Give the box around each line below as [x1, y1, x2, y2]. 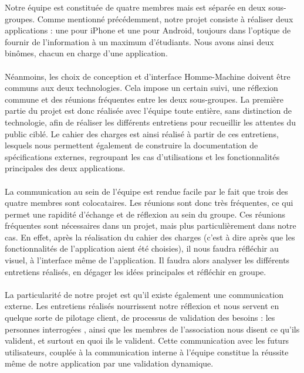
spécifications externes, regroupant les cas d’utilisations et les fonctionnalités [5, 150, 280, 162]
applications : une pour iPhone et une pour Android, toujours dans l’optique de [5, 24, 291, 36]
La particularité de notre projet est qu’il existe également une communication [5, 288, 283, 300]
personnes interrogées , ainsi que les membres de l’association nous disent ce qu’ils [5, 323, 300, 335]
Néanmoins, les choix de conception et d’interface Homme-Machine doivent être [5, 70, 291, 82]
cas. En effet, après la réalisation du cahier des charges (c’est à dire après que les [5, 230, 295, 243]
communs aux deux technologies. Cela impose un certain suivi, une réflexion [5, 82, 278, 94]
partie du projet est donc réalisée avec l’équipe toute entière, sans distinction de [5, 104, 292, 117]
